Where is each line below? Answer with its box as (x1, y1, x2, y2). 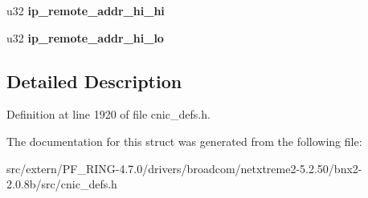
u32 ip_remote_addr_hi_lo (6, 29, 164, 46)
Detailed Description (6, 68, 182, 93)
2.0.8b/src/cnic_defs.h (6, 176, 117, 192)
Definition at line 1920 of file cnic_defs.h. (6, 106, 211, 123)
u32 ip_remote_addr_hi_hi (6, 2, 165, 18)
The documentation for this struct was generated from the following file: (6, 132, 362, 149)
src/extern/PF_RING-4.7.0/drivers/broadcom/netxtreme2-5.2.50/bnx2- (6, 160, 362, 176)
